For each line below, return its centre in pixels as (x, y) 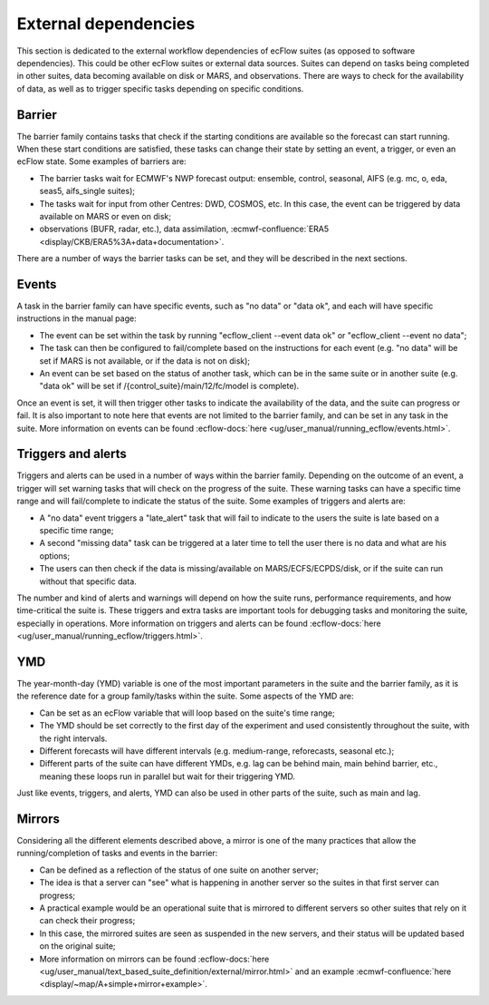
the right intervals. (73, 738)
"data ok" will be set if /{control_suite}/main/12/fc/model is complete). (169, 386)
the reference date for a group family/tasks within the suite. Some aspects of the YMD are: (185, 696)
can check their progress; (87, 921)
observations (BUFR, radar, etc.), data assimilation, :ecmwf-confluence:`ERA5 (184, 229)
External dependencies (106, 24)
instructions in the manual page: (77, 318)
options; (55, 556)
